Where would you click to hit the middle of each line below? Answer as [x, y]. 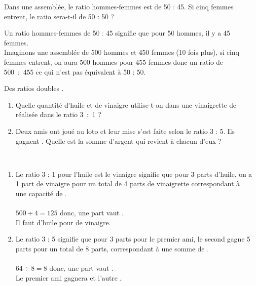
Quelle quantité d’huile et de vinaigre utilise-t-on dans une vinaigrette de [126, 104]
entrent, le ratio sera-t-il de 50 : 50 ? [59, 16]
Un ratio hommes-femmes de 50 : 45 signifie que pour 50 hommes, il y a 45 [117, 33]
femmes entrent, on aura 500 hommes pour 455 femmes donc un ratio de [114, 61]
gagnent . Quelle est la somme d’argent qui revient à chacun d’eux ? [118, 141]
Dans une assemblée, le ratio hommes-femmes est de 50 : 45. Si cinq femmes [119, 6]
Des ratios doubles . [34, 88]
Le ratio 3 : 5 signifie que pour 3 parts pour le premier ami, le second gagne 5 [133, 239]
